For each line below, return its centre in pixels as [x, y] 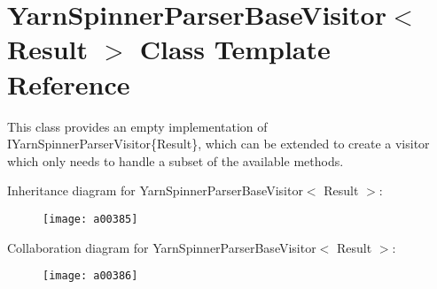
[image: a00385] [90, 219]
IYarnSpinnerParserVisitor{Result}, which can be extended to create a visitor [218, 144]
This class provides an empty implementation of [137, 126]
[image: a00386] [90, 276]
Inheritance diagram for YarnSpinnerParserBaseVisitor [155, 190]
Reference [69, 84]
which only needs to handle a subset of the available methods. [176, 160]
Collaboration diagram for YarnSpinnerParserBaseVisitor [162, 247]
